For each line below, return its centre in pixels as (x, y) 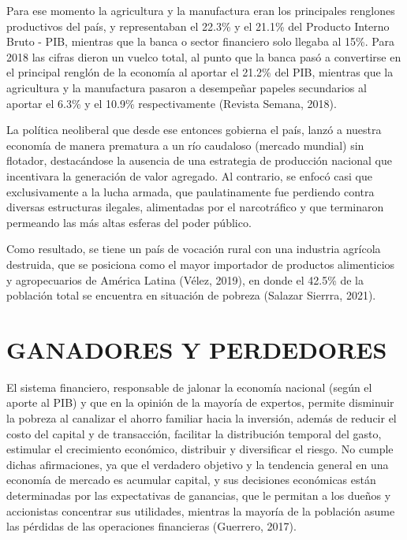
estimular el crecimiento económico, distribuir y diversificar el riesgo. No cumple (200, 449)
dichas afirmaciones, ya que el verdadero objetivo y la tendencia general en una (198, 464)
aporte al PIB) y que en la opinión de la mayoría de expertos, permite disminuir (200, 402)
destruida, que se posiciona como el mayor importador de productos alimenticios (201, 264)
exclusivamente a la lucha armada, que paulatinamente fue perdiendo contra (190, 191)
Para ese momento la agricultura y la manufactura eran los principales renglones (201, 10)
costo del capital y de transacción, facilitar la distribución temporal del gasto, (194, 433)
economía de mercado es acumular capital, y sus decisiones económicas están (191, 480)
